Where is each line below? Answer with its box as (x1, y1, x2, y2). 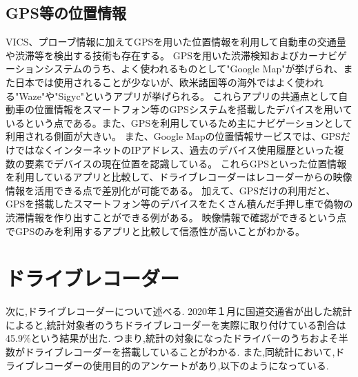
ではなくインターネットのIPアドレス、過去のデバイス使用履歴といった (14, 142, 335, 156)
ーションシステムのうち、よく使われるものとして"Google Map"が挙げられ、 (6, 61, 344, 76)
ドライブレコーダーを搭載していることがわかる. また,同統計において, (24, 345, 335, 359)
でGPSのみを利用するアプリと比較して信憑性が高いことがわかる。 (6, 223, 305, 238)
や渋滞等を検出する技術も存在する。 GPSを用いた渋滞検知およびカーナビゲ (6, 48, 347, 62)
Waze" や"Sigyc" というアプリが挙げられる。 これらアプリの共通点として (19, 88, 339, 103)
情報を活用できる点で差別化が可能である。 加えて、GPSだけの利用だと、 (6, 183, 336, 197)
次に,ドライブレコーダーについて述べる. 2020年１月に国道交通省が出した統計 (6, 304, 352, 318)
